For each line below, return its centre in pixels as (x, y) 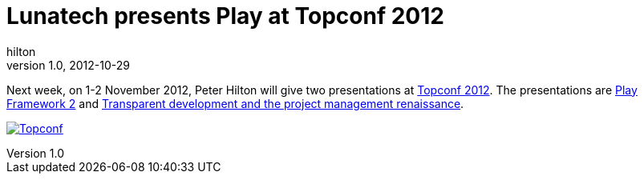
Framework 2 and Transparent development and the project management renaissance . (235, 103)
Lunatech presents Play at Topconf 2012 (225, 16)
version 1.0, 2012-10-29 (68, 65)
